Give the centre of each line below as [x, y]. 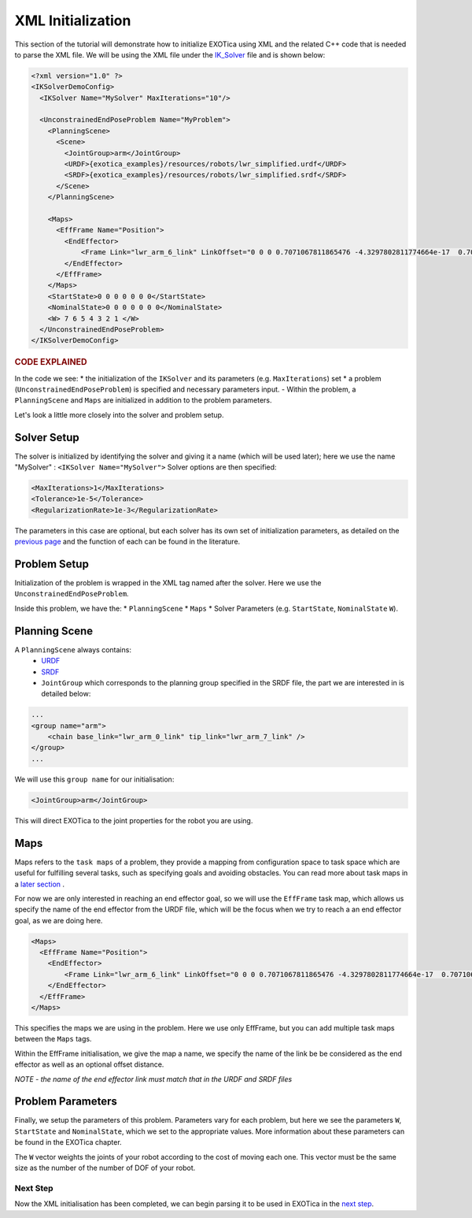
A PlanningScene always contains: [73, 649]
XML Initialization [73, 20]
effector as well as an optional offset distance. [89, 1064]
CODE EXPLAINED [51, 362]
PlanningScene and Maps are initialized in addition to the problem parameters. [143, 400]
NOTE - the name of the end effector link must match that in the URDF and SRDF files [153, 1079]
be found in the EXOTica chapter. [68, 1142]
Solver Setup [47, 437]
